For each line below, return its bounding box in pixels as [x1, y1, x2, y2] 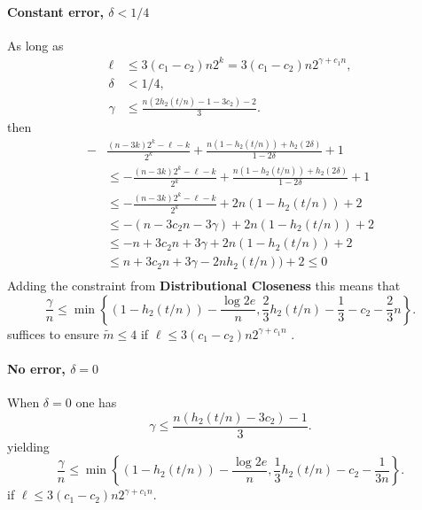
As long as [7, 35, 64, 54]
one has [75, 393, 117, 412]
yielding [7, 437, 50, 455]
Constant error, [7, 2, 104, 20]
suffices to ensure [7, 324, 99, 343]
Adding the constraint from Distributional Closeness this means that [7, 276, 401, 295]
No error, [7, 359, 66, 377]
